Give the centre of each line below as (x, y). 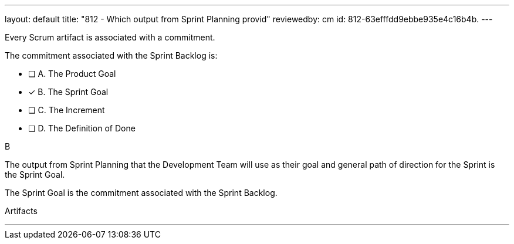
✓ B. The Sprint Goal (68, 92)
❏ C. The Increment (67, 110)
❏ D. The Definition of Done (82, 128)
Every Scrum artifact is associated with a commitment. (110, 37)
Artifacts (21, 211)
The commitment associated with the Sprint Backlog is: (111, 55)
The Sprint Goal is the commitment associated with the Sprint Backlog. (141, 193)
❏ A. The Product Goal (72, 74)
